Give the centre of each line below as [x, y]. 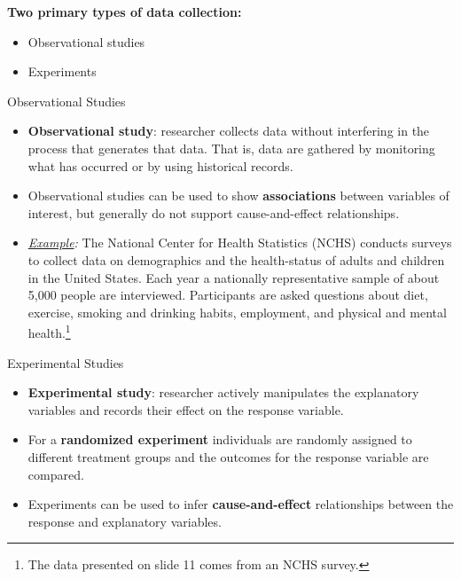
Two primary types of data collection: [125, 12]
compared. [56, 474]
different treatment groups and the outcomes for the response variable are [228, 456]
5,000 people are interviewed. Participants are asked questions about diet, [228, 295]
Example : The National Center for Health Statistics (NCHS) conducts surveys [240, 243]
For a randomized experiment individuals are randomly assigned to [220, 439]
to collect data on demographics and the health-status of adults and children [236, 259]
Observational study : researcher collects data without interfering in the [229, 131]
